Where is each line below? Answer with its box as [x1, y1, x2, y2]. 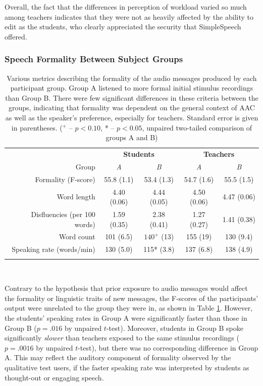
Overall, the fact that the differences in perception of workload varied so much [5, 2, 247, 12]
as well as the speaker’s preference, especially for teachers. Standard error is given [5, 112, 258, 122]
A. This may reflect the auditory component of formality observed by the [5, 352, 231, 363]
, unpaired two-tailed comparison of [142, 122, 252, 133]
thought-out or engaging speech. [5, 372, 104, 382]
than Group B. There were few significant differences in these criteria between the [5, 92, 258, 103]
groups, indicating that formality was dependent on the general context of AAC [9, 102, 255, 113]
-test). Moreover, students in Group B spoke [106, 322, 243, 333]
